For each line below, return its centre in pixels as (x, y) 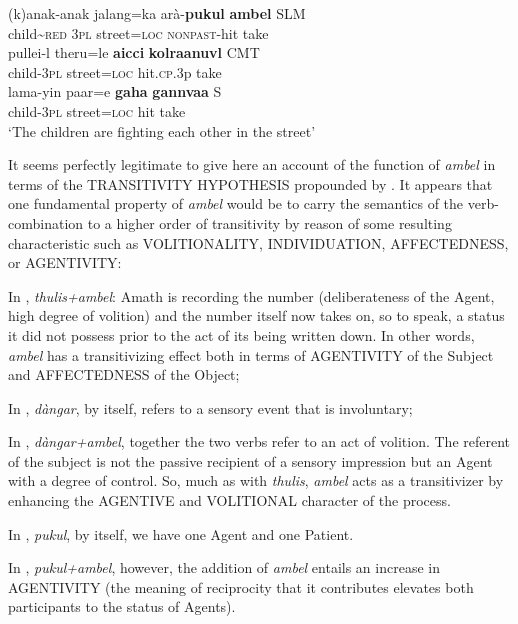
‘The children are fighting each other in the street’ (162, 130)
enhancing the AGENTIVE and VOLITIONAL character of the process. (229, 500)
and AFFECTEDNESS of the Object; (124, 374)
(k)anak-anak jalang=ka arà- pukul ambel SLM (157, 13)
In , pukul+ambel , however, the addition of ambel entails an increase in (224, 567)
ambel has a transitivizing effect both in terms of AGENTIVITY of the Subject (251, 354)
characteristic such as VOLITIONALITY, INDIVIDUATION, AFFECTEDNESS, (258, 242)
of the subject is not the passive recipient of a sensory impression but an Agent (250, 460)
